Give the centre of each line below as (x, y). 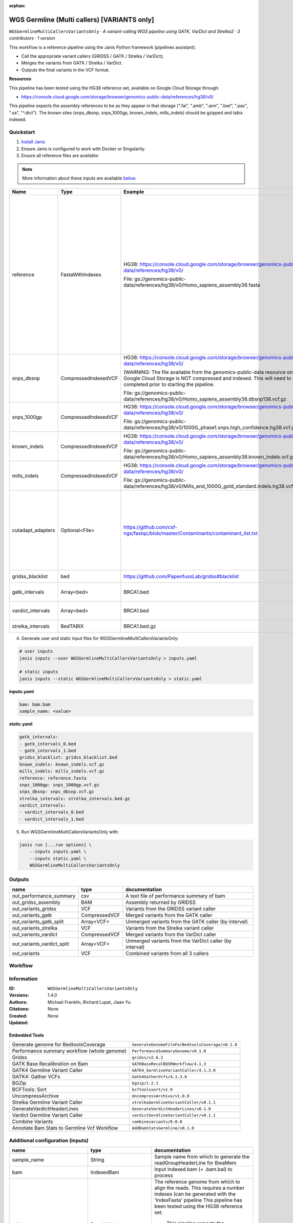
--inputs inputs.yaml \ (58, 852)
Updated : (19, 1023)
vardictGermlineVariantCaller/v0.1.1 (174, 1115)
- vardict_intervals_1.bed (52, 819)
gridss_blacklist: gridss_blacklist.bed (68, 758)
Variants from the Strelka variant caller (170, 928)
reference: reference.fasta (53, 778)
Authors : (18, 1002)
